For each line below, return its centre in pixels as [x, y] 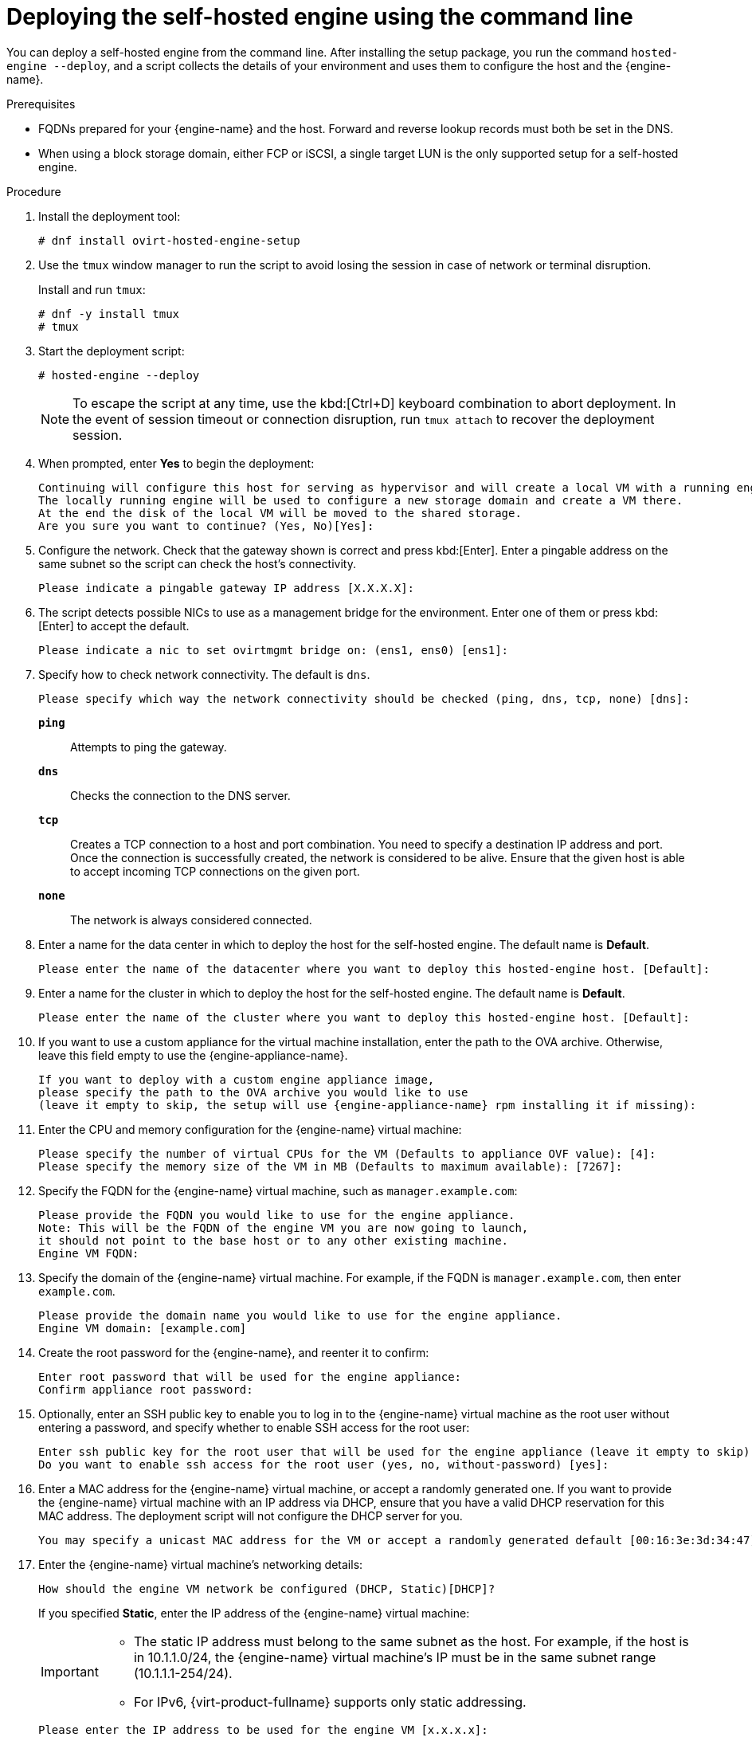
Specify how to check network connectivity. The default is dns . [204, 674]
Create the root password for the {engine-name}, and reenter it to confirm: [234, 1352]
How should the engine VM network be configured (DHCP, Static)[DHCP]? [267, 1588]
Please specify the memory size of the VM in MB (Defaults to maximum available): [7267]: [331, 1166]
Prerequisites [41, 104]
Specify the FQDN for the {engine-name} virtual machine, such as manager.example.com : [278, 1190]
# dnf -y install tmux [109, 314]
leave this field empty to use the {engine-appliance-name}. [193, 1055]
